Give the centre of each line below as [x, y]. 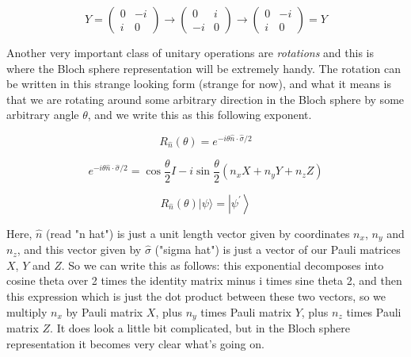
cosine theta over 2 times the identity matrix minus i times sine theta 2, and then [204, 280]
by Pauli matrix [105, 311]
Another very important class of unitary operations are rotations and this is [190, 52]
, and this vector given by [79, 250]
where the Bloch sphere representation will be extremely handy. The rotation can [204, 68]
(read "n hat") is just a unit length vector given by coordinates [198, 233]
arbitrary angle [43, 115]
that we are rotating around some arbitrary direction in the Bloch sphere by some [205, 99]
